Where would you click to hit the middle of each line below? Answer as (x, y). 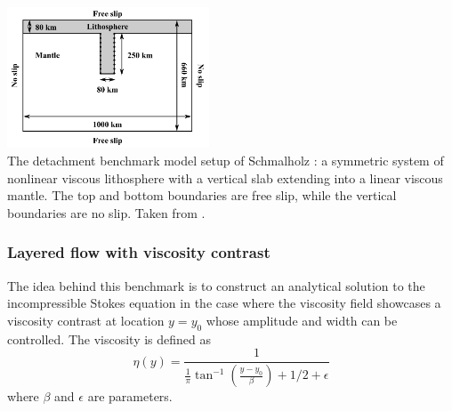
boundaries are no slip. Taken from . (106, 212)
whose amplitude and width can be (302, 320)
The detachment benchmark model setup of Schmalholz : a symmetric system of (226, 161)
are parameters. (130, 396)
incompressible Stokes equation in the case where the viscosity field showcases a (224, 303)
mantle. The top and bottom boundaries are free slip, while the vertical (202, 195)
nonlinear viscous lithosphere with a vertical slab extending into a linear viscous (225, 177)
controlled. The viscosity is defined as (109, 338)
